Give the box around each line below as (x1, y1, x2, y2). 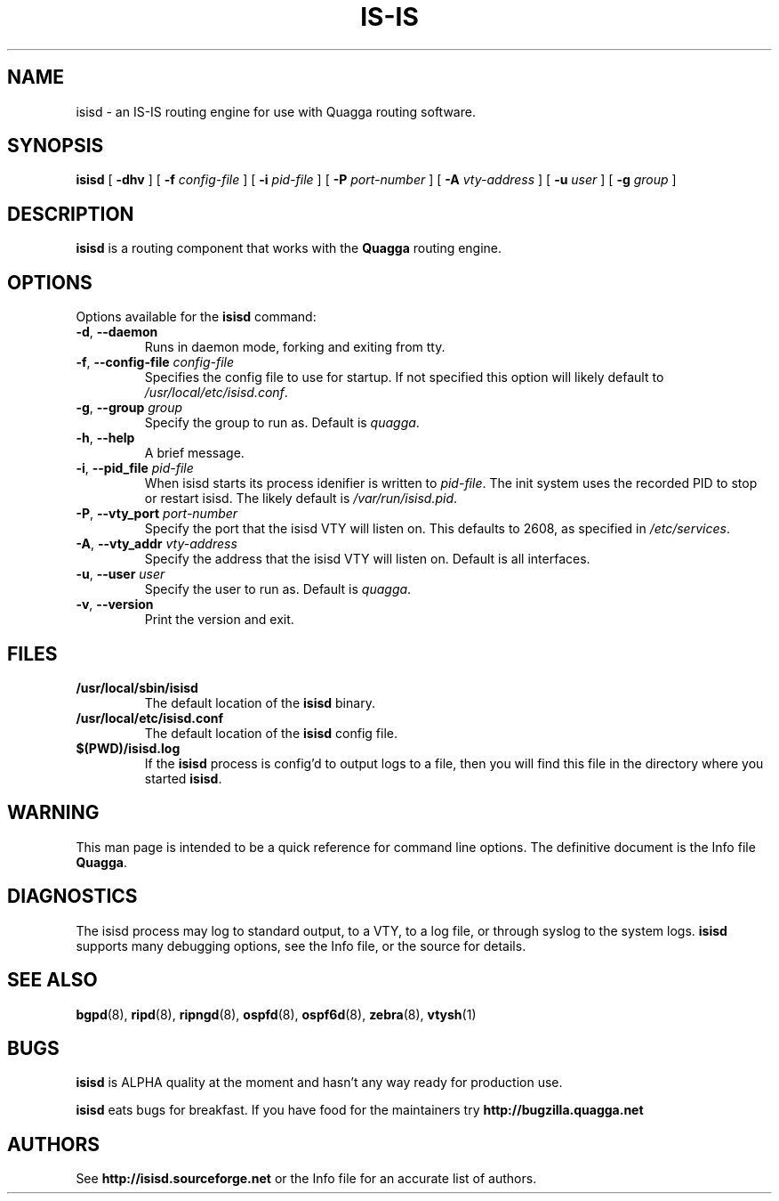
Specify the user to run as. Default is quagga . (144, 581, 412, 597)
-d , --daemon (76, 324, 158, 340)
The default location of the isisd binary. (144, 694, 375, 710)
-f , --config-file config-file (76, 354, 234, 370)
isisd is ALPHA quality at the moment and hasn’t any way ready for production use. (76, 1075, 563, 1091)
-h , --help (76, 430, 135, 446)
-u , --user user (76, 566, 165, 582)
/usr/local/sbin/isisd (76, 679, 198, 695)
